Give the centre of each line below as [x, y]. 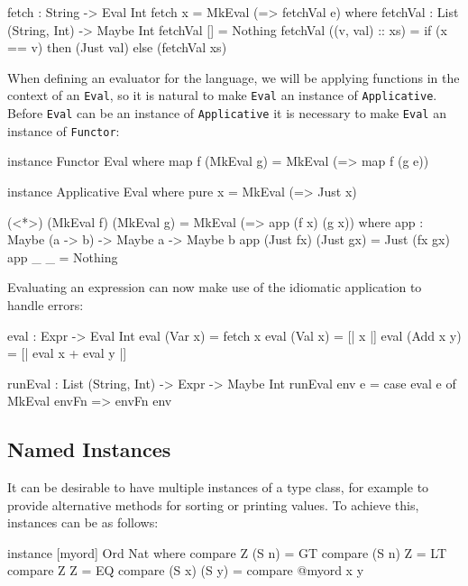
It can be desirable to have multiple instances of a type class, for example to [218, 487]
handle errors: [46, 304]
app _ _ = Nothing [63, 256]
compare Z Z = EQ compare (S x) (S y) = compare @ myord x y [186, 570]
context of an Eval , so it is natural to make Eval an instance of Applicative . [222, 95]
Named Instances [89, 449]
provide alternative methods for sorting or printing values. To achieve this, [213, 504]
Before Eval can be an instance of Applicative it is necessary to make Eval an [227, 113]
